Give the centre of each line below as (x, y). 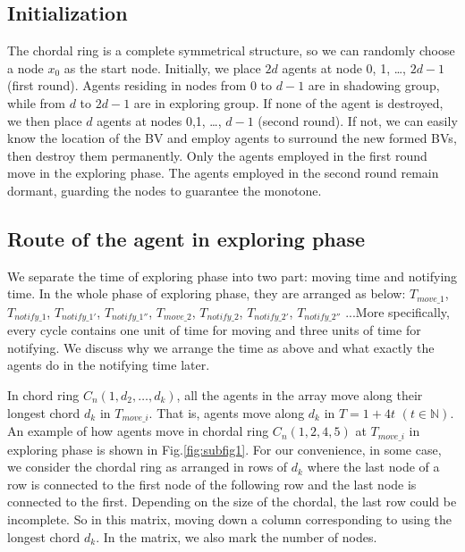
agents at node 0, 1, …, (344, 67)
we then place (45, 120)
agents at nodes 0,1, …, (159, 120)
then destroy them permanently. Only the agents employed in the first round (217, 155)
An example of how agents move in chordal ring (138, 431)
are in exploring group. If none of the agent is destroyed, (288, 102)
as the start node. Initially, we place (162, 67)
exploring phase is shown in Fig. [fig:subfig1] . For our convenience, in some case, (224, 449)
